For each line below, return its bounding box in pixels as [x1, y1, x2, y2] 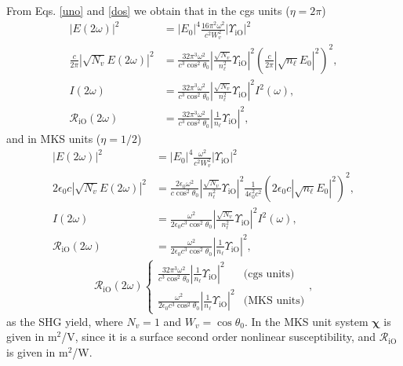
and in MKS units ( [6, 130, 101, 146]
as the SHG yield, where [6, 313, 123, 329]
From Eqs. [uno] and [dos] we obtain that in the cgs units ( [6, 2, 290, 18]
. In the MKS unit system [244, 313, 369, 329]
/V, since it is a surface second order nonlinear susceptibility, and [61, 328, 376, 345]
